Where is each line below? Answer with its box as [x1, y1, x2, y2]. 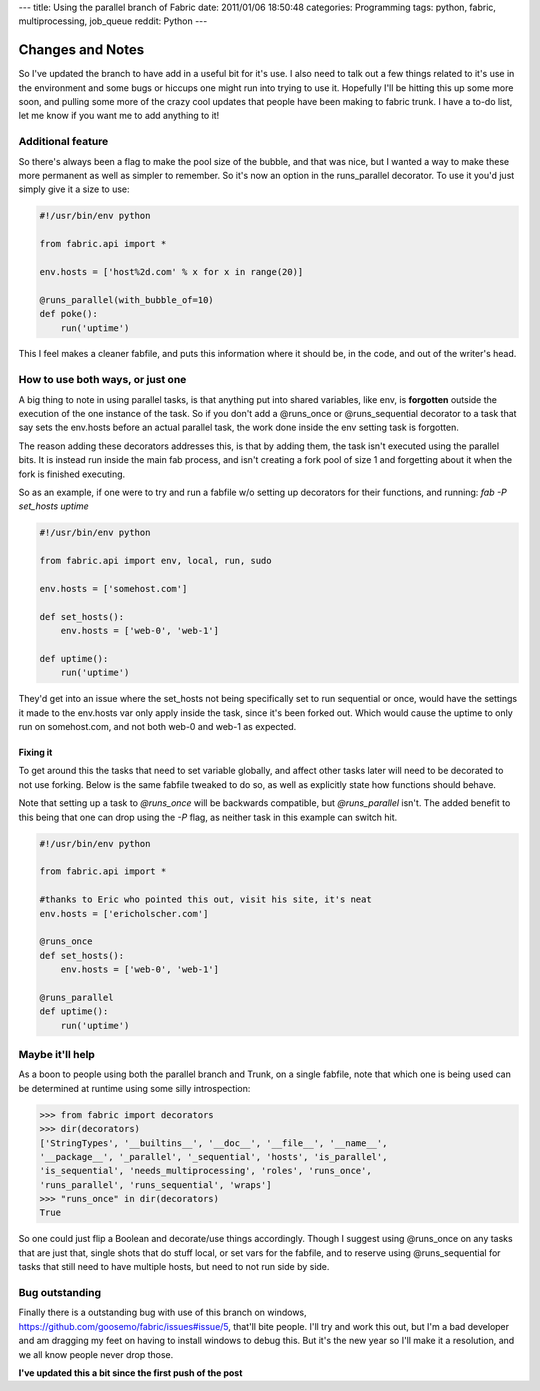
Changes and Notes [18, 41, 145, 59]
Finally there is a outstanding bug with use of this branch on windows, [18, 1306, 307, 1319]
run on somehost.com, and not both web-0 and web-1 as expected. [18, 721, 297, 733]
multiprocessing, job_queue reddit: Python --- [18, 15, 208, 27]
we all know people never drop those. [18, 1348, 174, 1360]
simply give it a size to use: [18, 183, 130, 195]
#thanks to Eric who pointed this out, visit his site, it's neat [39, 894, 372, 905]
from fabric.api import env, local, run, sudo [39, 555, 272, 567]
